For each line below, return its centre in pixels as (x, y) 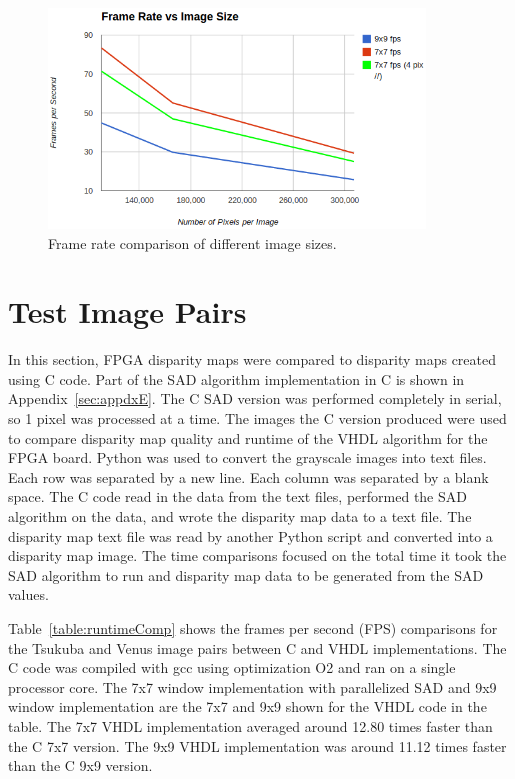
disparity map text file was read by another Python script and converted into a (250, 535)
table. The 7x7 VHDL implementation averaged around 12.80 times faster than (250, 725)
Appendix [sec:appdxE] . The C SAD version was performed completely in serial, (255, 398)
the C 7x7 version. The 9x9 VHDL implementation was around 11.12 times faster (257, 745)
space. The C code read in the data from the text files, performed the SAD (237, 496)
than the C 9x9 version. (80, 765)
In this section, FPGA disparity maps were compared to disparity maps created (252, 359)
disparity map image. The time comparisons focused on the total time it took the (257, 555)
